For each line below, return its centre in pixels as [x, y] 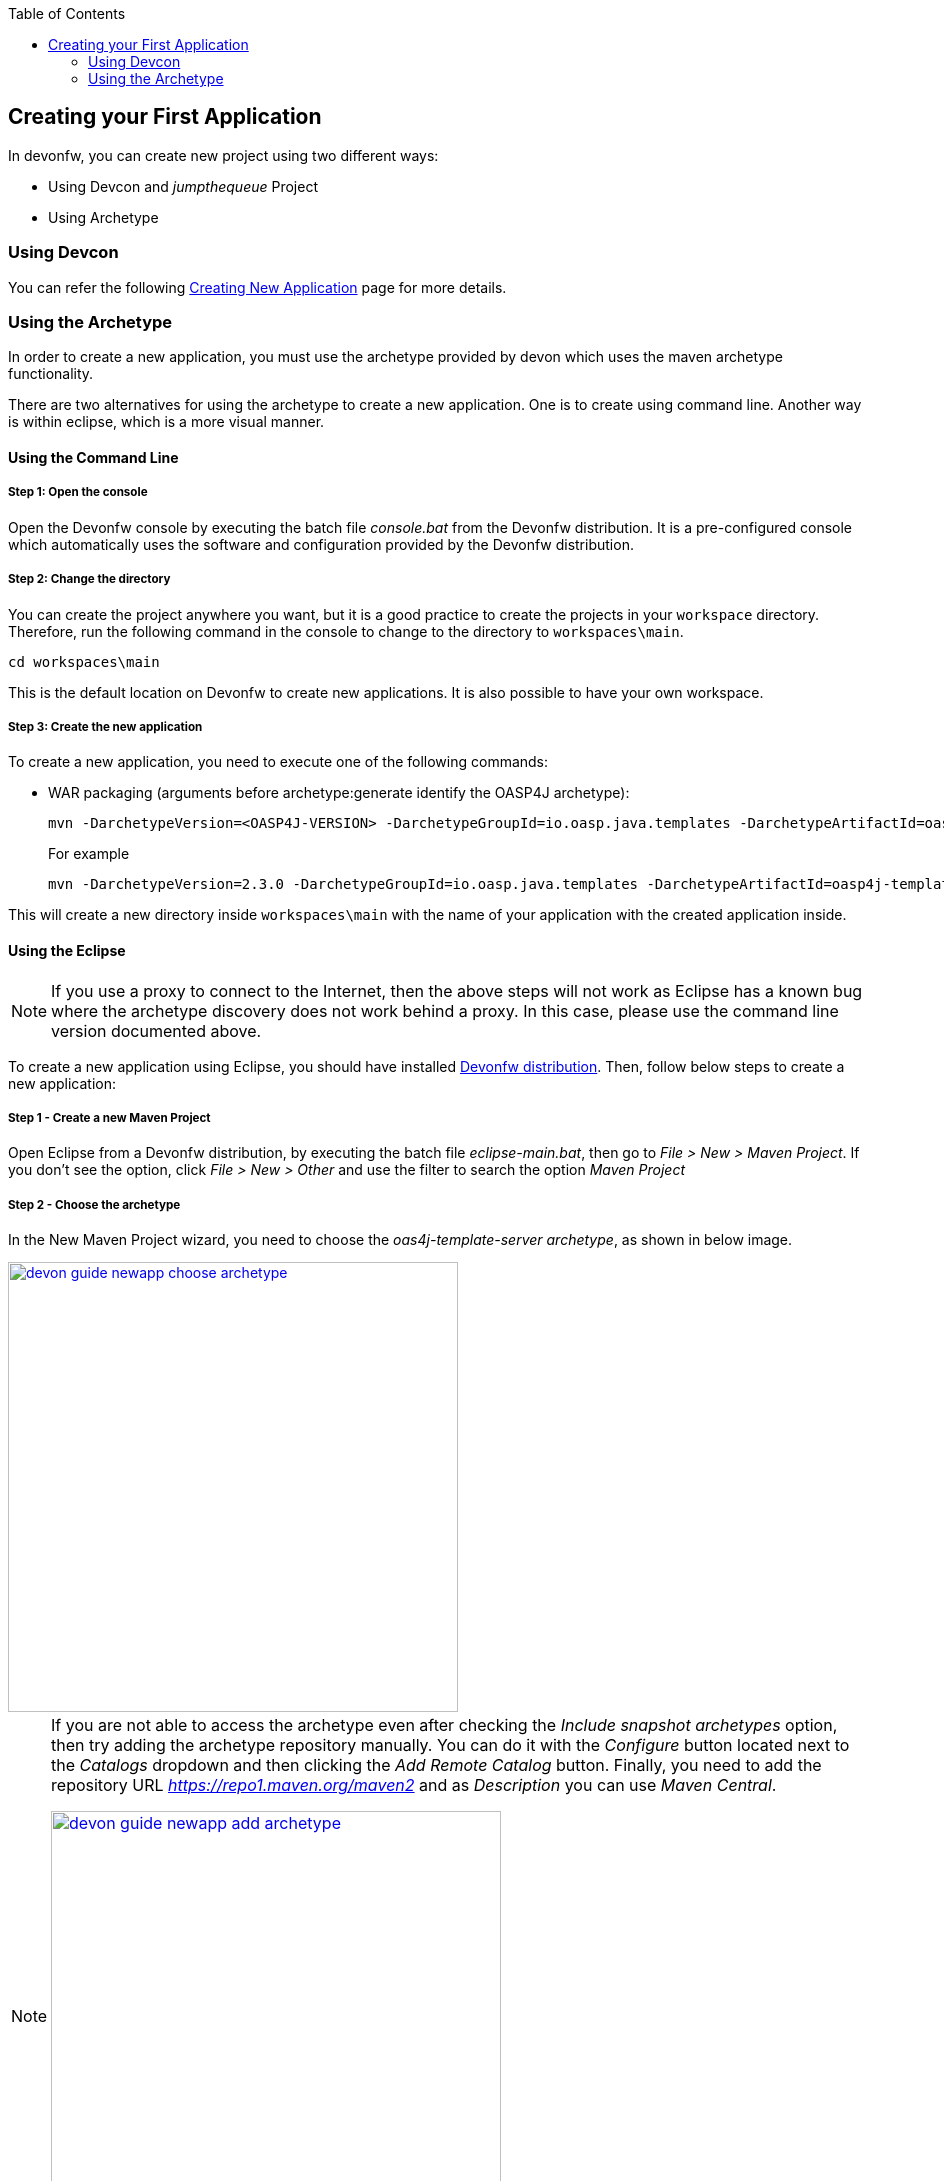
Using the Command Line [93, 457]
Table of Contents [67, 13]
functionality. [51, 374]
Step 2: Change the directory [89, 579]
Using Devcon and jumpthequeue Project [183, 186]
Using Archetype [103, 217]
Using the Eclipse [67, 950]
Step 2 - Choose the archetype [94, 1204]
